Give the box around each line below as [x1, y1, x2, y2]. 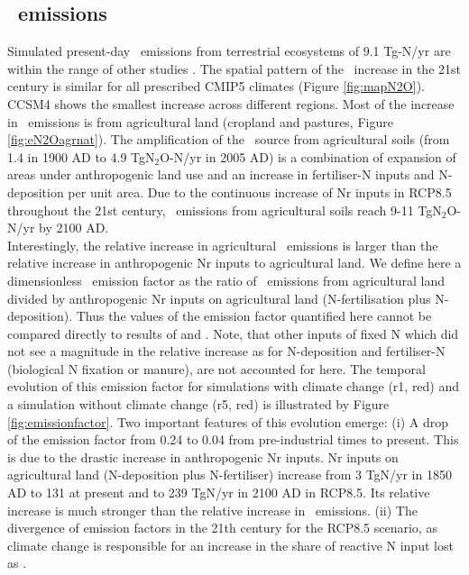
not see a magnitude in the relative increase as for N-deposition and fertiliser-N [7, 342, 446, 361]
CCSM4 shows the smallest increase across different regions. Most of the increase [7, 94, 455, 113]
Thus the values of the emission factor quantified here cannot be [76, 306, 432, 325]
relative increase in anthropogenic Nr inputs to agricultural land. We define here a [7, 253, 462, 272]
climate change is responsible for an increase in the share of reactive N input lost [7, 535, 454, 554]
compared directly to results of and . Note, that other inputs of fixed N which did [7, 324, 459, 342]
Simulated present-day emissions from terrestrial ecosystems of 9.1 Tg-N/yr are [7, 41, 451, 60]
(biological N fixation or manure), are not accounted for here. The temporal [7, 359, 426, 378]
